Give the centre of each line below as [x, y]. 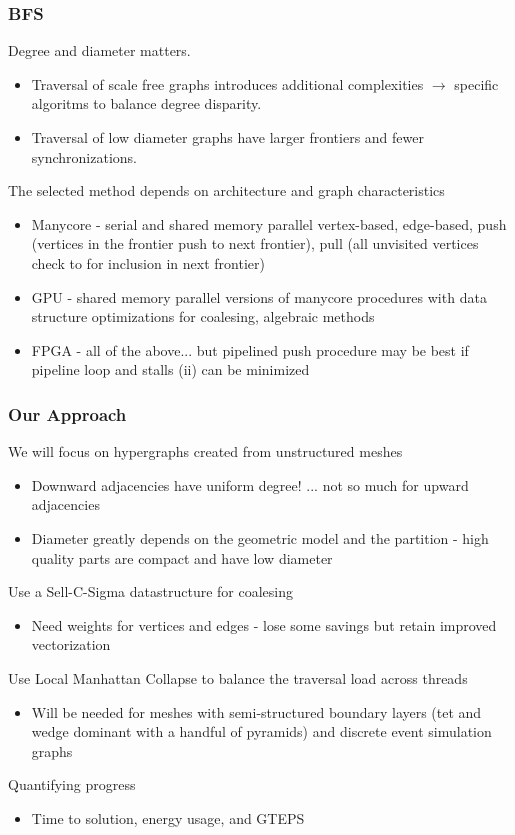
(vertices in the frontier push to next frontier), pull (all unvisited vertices [255, 243]
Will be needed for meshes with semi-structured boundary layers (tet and [256, 711]
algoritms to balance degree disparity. [146, 103]
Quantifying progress [72, 784]
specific [476, 83]
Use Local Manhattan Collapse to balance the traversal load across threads [238, 677]
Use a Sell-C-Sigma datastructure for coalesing [150, 591]
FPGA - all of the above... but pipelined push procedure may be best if [250, 349]
